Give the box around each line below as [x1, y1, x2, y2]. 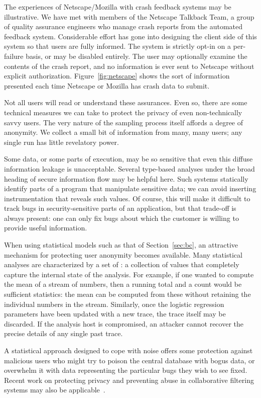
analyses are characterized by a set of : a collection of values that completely [4, 259, 239, 270]
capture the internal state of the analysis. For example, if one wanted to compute [4, 269, 254, 279]
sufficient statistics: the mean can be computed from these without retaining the [4, 289, 251, 299]
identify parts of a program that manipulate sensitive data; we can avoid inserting [4, 183, 256, 194]
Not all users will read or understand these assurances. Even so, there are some [4, 97, 247, 108]
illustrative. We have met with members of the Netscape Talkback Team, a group [4, 11, 254, 22]
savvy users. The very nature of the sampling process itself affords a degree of [4, 117, 243, 127]
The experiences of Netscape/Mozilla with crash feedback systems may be [4, 2, 231, 12]
